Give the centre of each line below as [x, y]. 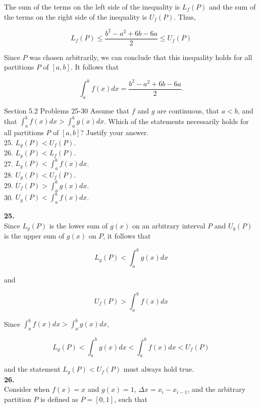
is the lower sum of [79, 225]
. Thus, [185, 16]
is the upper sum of [34, 236]
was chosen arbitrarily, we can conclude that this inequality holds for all [141, 57]
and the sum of [232, 7]
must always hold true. [159, 369]
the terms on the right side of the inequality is [76, 16]
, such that [131, 399]
